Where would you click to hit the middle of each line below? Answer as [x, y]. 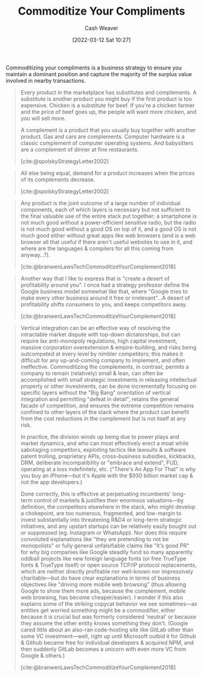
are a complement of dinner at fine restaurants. [80, 149]
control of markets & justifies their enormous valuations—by [109, 500]
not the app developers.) [51, 482]
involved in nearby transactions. [46, 80]
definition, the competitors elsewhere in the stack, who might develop [108, 507]
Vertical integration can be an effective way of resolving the [95, 328]
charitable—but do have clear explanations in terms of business [100, 578]
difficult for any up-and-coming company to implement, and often [103, 360]
